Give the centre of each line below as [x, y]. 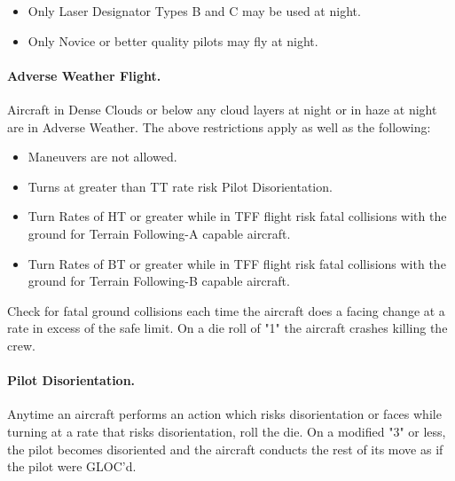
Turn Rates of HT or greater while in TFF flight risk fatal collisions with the [237, 216]
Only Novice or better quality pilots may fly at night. [173, 40]
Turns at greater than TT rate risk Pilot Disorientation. [180, 186]
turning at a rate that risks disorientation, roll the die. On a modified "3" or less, [227, 431]
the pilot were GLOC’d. [72, 466]
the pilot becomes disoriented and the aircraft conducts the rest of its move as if [225, 449]
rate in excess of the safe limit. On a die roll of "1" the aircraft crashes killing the [227, 328]
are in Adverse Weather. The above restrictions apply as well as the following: [219, 126]
